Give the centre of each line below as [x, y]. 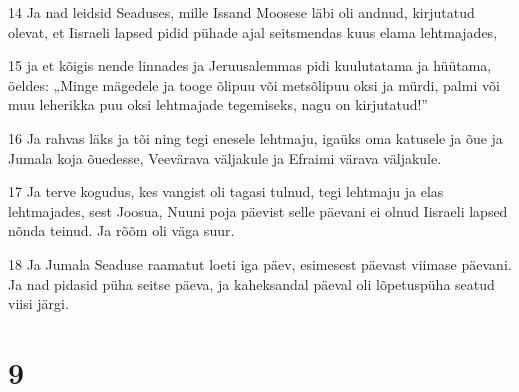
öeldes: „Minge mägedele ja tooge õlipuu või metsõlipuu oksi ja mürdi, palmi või [254, 84]
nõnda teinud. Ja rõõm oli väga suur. [121, 230]
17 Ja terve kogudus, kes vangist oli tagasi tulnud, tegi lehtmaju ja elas [226, 191]
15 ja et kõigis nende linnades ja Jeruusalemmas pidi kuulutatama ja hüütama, [250, 65]
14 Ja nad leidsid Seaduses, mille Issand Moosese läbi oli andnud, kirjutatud [241, 12]
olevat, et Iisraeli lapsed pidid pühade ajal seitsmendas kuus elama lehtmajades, [253, 31]
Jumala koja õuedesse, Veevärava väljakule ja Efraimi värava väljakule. [225, 157]
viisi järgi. [38, 303]
